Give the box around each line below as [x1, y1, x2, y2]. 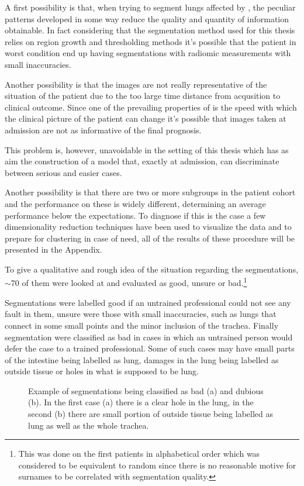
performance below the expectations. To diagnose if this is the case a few [5, 209, 266, 221]
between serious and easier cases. [5, 166, 122, 178]
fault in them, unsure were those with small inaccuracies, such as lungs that [5, 308, 277, 320]
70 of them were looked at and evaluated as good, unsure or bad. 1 [11, 275, 247, 289]
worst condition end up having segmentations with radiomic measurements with [5, 47, 291, 59]
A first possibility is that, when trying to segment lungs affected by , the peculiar [5, 1, 296, 13]
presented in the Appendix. [5, 243, 102, 256]
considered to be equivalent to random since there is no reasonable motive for [18, 459, 296, 471]
